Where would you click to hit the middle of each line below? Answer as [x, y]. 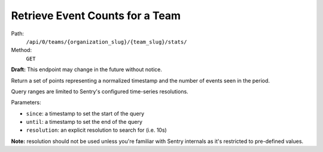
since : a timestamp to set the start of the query [85, 113]
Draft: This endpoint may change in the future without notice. [87, 69]
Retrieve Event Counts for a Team [96, 16]
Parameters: [26, 102]
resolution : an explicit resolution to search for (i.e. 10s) [96, 130]
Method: [22, 50]
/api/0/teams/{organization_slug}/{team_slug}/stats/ [106, 42]
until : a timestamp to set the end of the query [84, 122]
